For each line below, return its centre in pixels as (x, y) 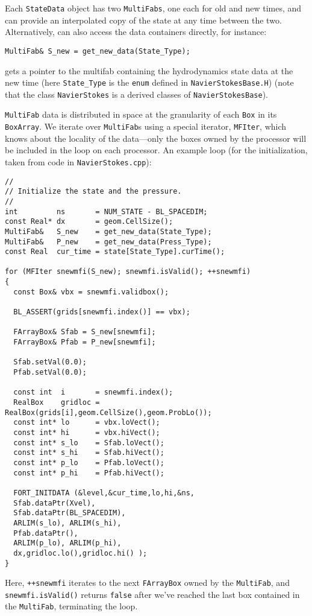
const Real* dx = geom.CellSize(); (89, 222)
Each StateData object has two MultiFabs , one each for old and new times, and (153, 8)
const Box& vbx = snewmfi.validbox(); (91, 292)
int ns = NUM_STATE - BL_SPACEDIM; (106, 211)
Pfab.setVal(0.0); (50, 373)
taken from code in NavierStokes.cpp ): (78, 161)
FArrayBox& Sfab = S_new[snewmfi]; (85, 332)
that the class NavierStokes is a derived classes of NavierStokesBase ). (136, 94)
